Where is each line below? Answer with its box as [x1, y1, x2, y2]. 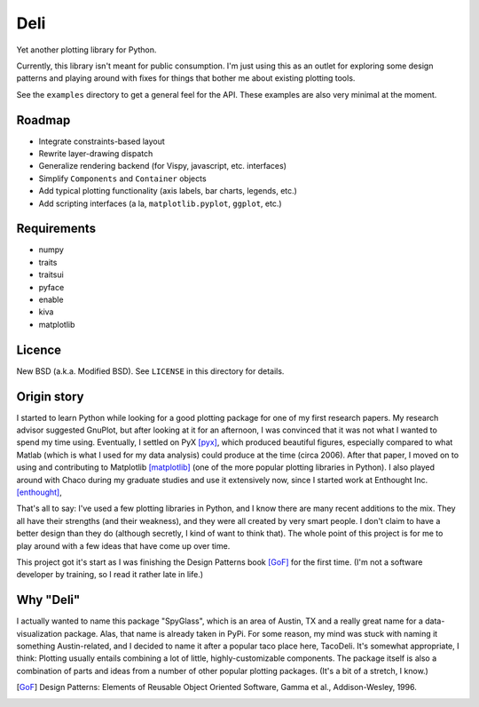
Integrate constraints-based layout [38, 136, 166, 147]
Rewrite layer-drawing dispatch [38, 148, 153, 159]
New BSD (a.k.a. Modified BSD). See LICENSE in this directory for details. [16, 365, 285, 377]
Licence [16, 342, 62, 357]
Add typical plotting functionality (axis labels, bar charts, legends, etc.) [38, 186, 297, 196]
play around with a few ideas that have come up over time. [16, 540, 231, 551]
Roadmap [16, 112, 71, 128]
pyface [38, 282, 65, 292]
